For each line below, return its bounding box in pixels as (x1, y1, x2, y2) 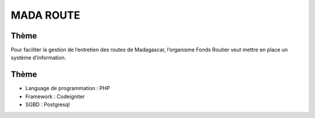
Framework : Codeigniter (25, 93, 85, 100)
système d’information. (10, 54, 66, 61)
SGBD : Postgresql (25, 101, 70, 108)
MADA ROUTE (10, 9, 80, 22)
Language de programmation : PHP (25, 85, 110, 92)
